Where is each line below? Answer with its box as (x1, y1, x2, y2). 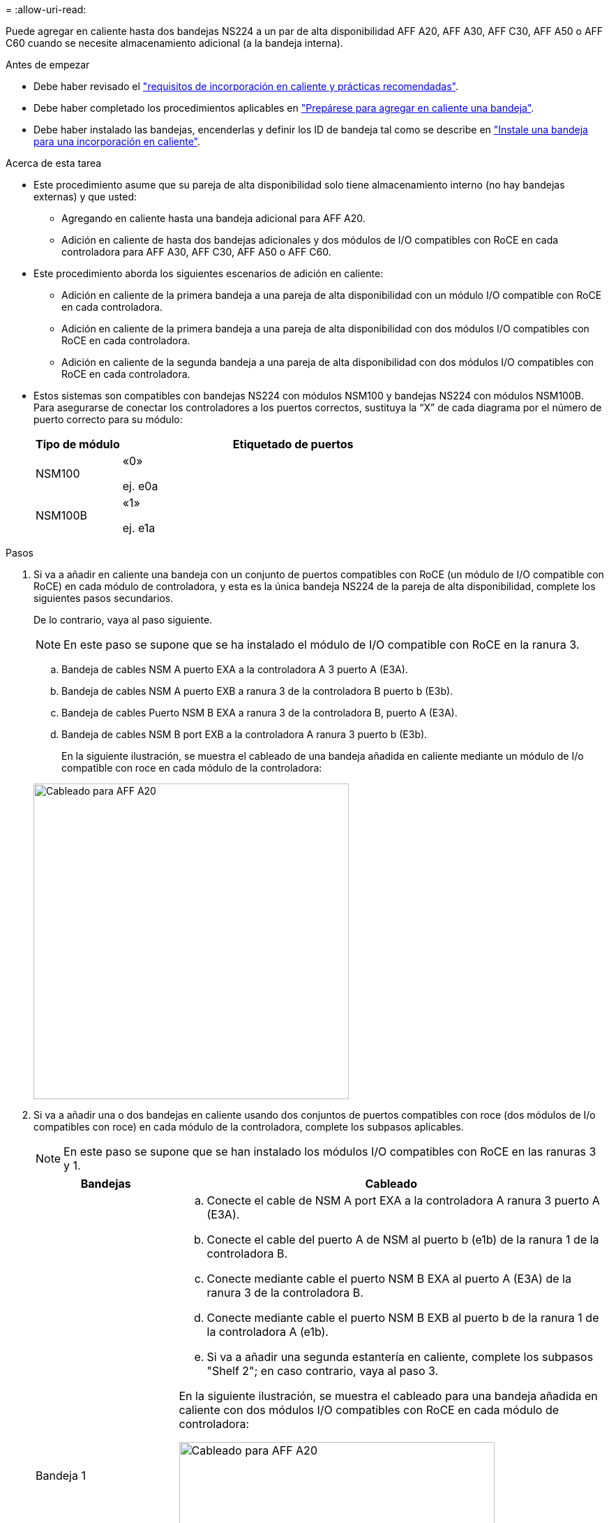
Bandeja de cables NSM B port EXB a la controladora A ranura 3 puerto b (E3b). (61, 728, 428, 740)
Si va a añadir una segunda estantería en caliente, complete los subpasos (206, 1350, 594, 1364)
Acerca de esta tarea (6, 157, 102, 169)
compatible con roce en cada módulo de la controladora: (61, 762, 322, 774)
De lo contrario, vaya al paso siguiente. (33, 614, 213, 626)
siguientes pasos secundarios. (33, 592, 174, 604)
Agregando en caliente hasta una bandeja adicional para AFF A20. (61, 212, 366, 224)
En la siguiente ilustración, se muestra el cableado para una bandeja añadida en (179, 1389, 598, 1403)
